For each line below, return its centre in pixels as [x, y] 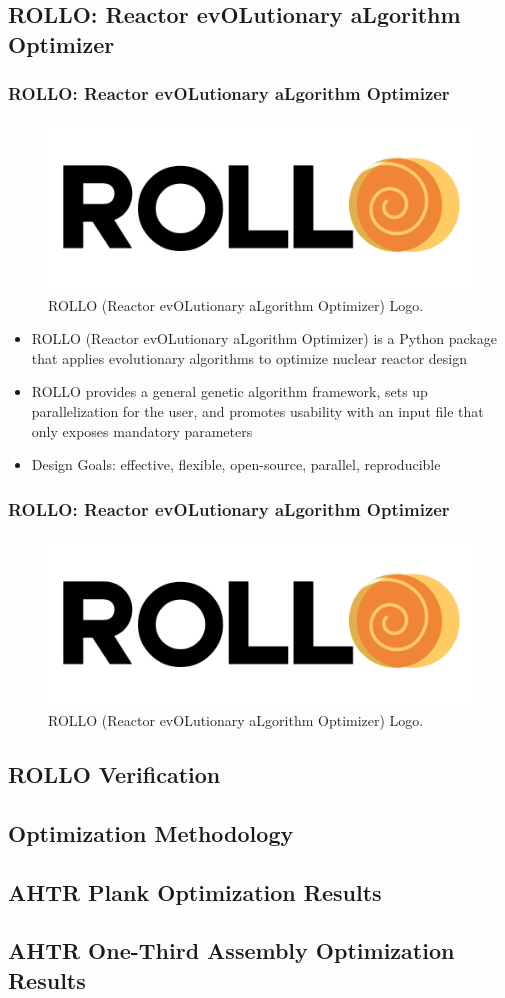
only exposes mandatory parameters [142, 430]
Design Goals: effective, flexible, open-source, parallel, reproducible [236, 464]
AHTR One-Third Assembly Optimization [231, 950]
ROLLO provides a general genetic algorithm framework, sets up [229, 391]
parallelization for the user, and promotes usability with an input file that [257, 410]
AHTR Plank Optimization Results [195, 891]
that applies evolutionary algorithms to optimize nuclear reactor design [249, 357]
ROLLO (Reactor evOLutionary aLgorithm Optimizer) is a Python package [264, 338]
